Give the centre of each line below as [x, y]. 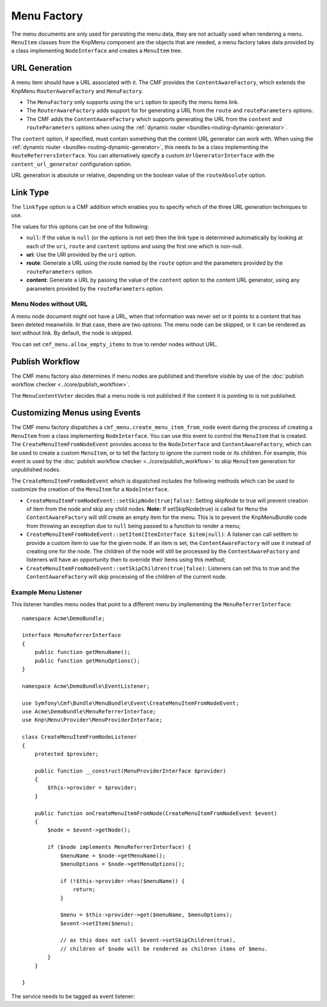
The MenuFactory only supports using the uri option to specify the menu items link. [133, 102]
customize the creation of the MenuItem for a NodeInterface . [90, 489]
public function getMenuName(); [82, 652]
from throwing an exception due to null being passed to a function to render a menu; [134, 526]
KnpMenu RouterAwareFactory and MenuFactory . [77, 91]
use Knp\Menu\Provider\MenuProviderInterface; [92, 720]
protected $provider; [67, 754]
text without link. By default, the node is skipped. [72, 333]
